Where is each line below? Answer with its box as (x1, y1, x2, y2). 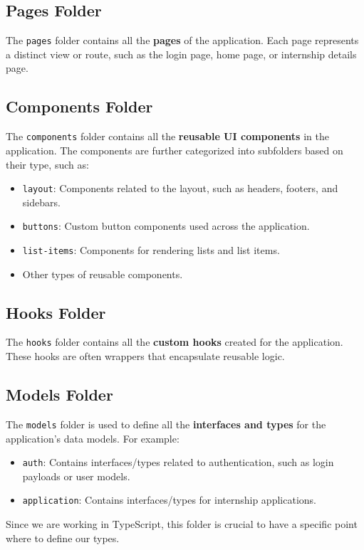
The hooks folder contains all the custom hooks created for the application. (6, 334, 343, 349)
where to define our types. (6, 530, 120, 545)
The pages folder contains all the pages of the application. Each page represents (6, 33, 359, 48)
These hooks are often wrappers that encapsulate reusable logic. (6, 349, 285, 364)
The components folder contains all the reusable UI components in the (6, 129, 329, 144)
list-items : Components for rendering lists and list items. (22, 243, 280, 257)
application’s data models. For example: (6, 430, 180, 445)
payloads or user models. (22, 468, 130, 483)
